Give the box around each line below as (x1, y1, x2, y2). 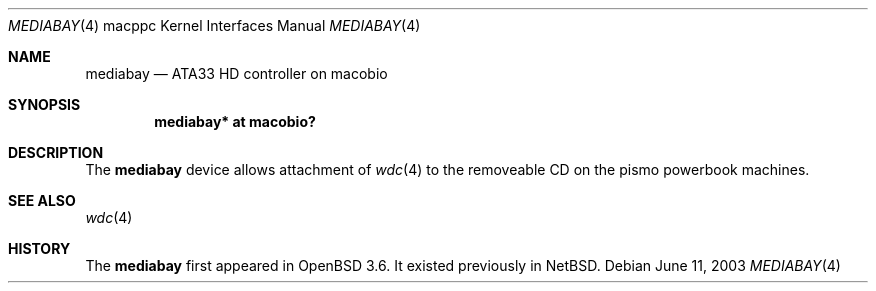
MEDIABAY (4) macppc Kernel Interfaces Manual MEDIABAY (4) (8, 17, 421, 34)
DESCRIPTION (8, 144, 104, 161)
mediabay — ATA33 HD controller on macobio (85, 65, 388, 82)
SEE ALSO (8, 192, 76, 209)
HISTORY (8, 240, 71, 257)
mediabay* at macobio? (154, 113, 316, 130)
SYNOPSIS (8, 96, 81, 113)
